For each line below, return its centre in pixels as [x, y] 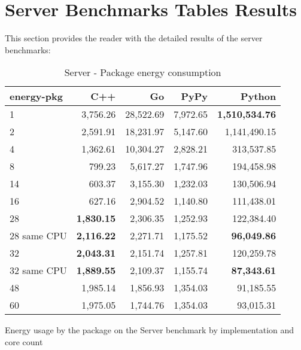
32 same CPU [38, 270]
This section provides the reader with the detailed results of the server [134, 38]
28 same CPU [38, 236]
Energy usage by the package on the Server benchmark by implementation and [150, 330]
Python [259, 96]
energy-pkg [36, 96]
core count [24, 341]
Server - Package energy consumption [143, 72]
